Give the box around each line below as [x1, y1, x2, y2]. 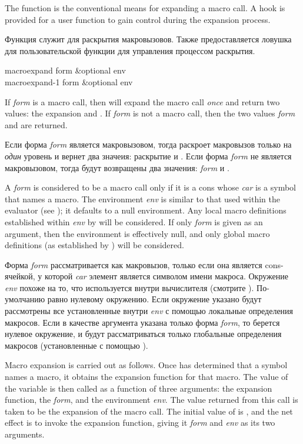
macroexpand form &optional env [5, 64, 126, 76]
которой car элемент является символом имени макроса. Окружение [44, 270, 288, 282]
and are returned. [5, 118, 68, 131]
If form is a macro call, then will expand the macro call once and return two [5, 95, 280, 108]
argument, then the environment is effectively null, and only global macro [5, 227, 270, 239]
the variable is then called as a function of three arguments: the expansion [5, 382, 272, 394]
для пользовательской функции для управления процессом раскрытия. [5, 44, 255, 56]
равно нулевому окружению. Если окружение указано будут [47, 293, 262, 305]
